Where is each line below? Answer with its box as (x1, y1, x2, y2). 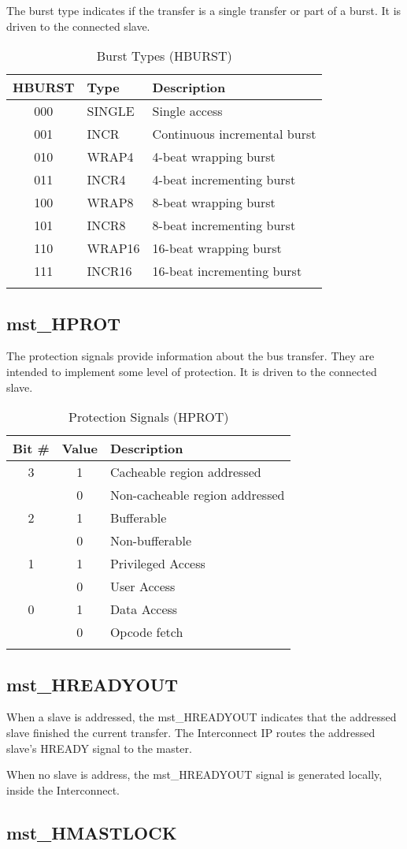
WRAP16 (87, 239, 140, 258)
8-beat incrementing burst (152, 216, 296, 235)
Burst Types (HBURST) (96, 47, 232, 65)
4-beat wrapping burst (152, 147, 276, 166)
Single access (152, 102, 223, 121)
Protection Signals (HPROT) (68, 408, 229, 426)
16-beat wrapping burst (152, 239, 282, 258)
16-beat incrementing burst (152, 262, 302, 281)
